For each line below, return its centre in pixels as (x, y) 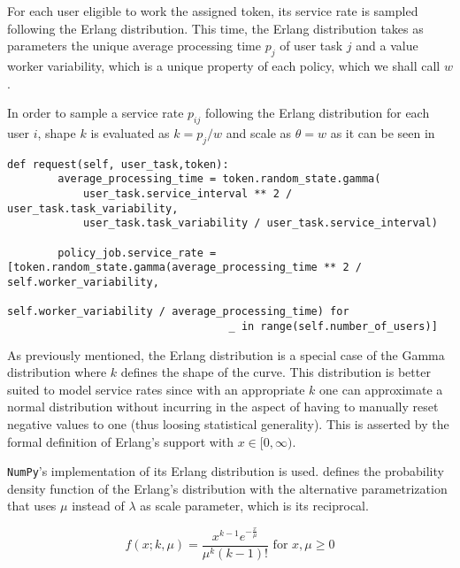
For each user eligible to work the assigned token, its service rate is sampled (213, 11)
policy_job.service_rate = (137, 253)
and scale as (259, 132)
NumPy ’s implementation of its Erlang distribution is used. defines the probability (226, 471)
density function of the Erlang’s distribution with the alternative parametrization (227, 488)
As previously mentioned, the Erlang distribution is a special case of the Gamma (226, 354)
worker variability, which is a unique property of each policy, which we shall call (224, 65)
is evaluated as (130, 132)
